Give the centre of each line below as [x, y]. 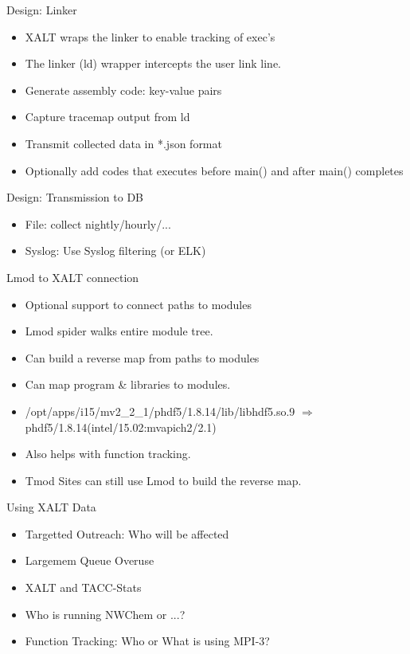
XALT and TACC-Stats [83, 587]
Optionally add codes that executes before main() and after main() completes [214, 170]
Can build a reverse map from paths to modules [142, 357]
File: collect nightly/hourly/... [98, 223]
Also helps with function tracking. [108, 454]
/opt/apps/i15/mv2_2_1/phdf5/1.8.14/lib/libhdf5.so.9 [160, 411]
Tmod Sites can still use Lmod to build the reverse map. [163, 480]
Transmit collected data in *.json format [123, 143]
